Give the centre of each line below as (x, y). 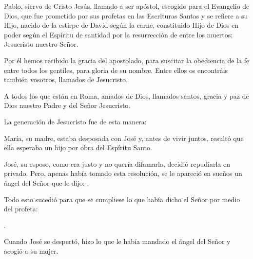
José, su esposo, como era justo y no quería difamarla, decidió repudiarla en (117, 164)
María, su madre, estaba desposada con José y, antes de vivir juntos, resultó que (124, 138)
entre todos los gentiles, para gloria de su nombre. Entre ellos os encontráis (116, 70)
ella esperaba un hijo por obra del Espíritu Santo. (78, 147)
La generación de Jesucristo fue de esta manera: (75, 121)
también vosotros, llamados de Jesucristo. (66, 79)
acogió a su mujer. (31, 250)
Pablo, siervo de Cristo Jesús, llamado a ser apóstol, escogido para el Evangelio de (127, 6)
